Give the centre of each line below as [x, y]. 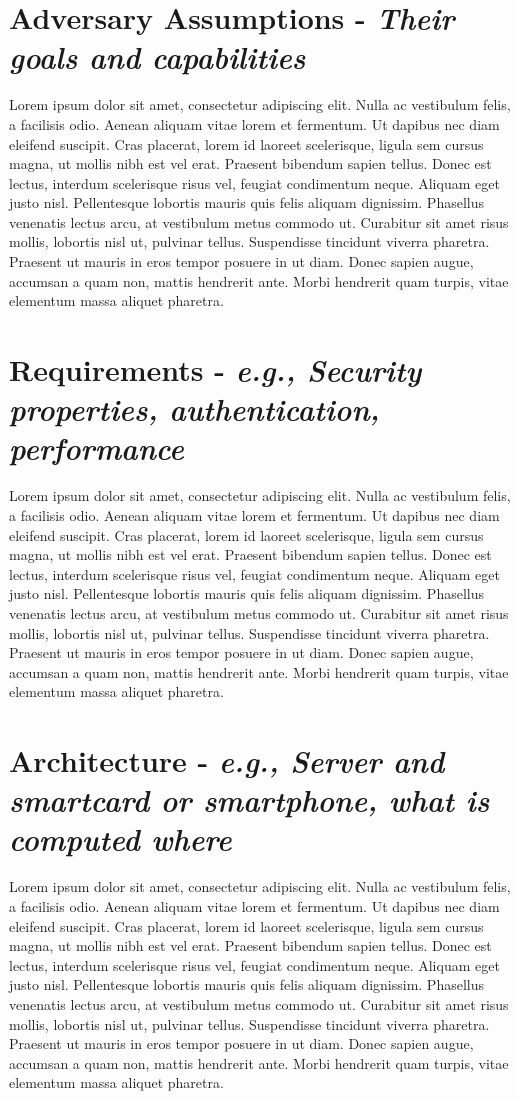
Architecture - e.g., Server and [227, 761]
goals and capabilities [157, 57]
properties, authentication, [194, 409]
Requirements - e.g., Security [215, 370]
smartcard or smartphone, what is [249, 800]
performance [96, 448]
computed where [120, 839]
